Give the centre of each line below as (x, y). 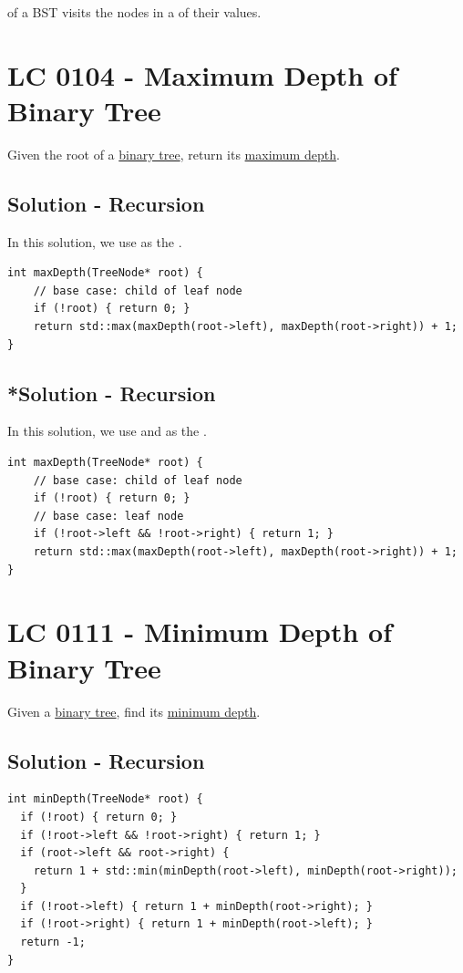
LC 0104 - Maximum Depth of (202, 74)
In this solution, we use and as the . (107, 431)
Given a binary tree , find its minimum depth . (134, 711)
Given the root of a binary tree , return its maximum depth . (174, 154)
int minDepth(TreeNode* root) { (105, 799)
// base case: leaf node (108, 516)
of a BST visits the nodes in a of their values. (134, 12)
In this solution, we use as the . (95, 241)
